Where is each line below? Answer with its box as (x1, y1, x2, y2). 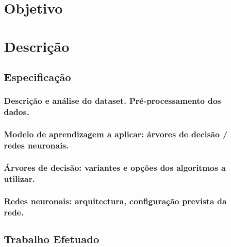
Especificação (4, 69, 71, 84)
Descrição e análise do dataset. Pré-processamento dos (4, 95, 221, 107)
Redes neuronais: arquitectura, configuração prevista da (4, 195, 227, 207)
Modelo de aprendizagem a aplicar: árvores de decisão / (4, 128, 228, 140)
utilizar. (4, 172, 35, 184)
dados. (4, 106, 30, 118)
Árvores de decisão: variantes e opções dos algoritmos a (4, 161, 226, 173)
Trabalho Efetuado (4, 231, 99, 246)
